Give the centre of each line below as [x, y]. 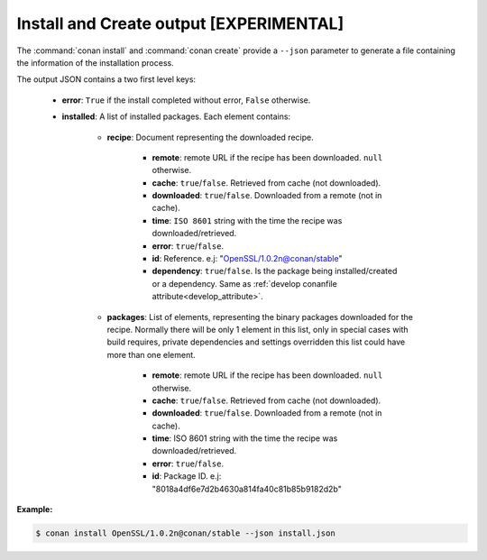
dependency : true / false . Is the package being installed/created [275, 271]
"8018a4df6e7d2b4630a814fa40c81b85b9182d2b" [247, 489]
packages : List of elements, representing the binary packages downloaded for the [260, 317]
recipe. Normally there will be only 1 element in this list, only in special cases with [258, 329]
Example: [35, 510]
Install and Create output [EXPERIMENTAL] [180, 23]
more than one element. [151, 354]
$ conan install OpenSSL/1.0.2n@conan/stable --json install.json [185, 533]
